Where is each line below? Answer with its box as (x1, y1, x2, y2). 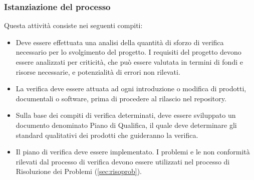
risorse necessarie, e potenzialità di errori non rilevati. (16, 66, 180, 77)
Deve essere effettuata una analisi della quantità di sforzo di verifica (16, 37, 224, 47)
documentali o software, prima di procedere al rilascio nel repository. (16, 93, 226, 103)
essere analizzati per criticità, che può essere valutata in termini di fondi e (16, 57, 243, 67)
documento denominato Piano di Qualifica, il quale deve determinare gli (16, 119, 237, 130)
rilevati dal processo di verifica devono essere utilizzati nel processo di (16, 156, 230, 166)
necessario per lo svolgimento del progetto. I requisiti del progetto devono (16, 47, 241, 57)
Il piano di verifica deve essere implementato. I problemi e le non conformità (16, 146, 250, 157)
